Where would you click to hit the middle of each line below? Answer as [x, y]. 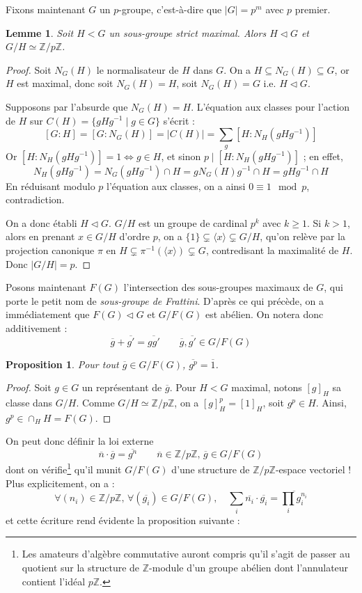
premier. [313, 9]
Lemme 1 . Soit [40, 32]
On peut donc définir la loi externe [80, 441]
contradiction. [35, 199]
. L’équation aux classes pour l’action [270, 106]
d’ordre [135, 236]
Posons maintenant [46, 287]
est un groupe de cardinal [193, 222]
